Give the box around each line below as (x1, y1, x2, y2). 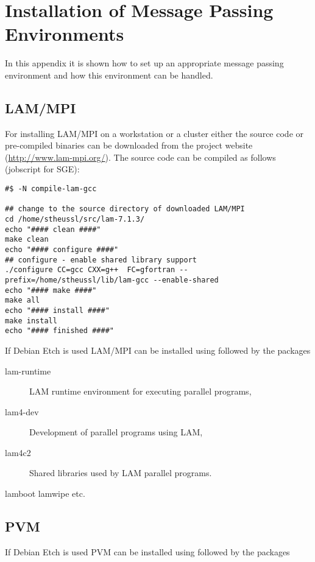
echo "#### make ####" (5, 286, 97, 295)
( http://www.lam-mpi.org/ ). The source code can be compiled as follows (5, 150, 276, 163)
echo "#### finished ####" (5, 326, 114, 335)
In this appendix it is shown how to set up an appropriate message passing (5, 57, 284, 69)
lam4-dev (5, 405, 39, 418)
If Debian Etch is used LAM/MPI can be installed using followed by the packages (5, 343, 311, 356)
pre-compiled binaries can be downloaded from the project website (5, 139, 253, 152)
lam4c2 (5, 446, 31, 458)
